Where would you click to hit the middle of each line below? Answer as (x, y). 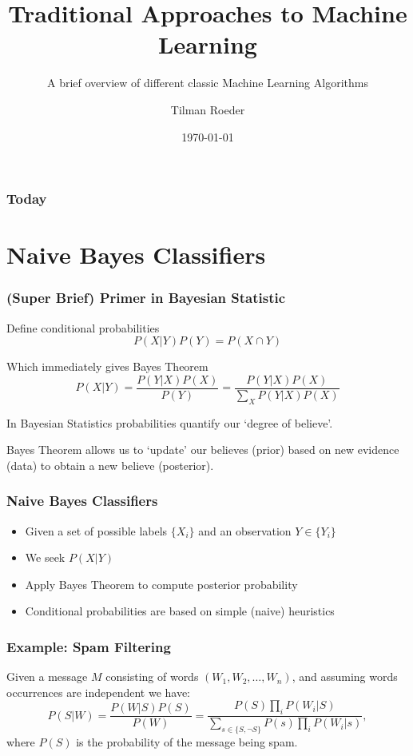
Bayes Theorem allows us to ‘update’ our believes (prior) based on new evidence (203, 450)
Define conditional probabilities (83, 327)
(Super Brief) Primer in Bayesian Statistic (146, 298)
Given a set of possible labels (96, 530)
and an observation (245, 530)
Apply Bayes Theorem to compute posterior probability (161, 584)
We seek (45, 557)
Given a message (47, 676)
